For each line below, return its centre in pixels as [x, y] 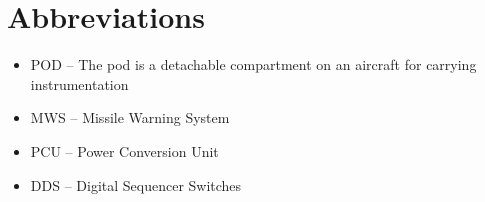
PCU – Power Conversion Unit [124, 150]
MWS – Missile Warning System [130, 117]
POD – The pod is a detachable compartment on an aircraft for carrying [253, 64]
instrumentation [79, 83]
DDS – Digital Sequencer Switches [136, 184]
